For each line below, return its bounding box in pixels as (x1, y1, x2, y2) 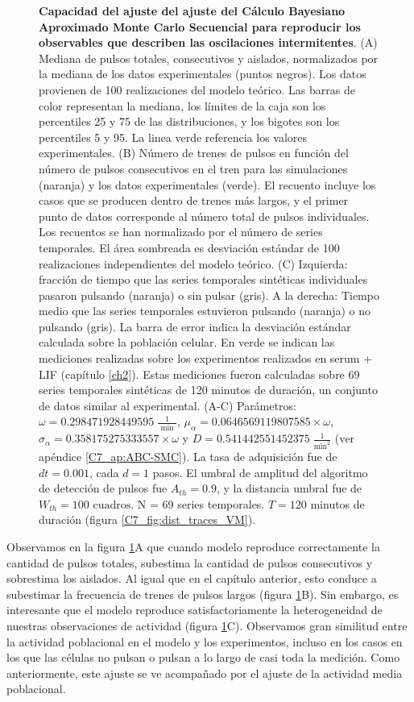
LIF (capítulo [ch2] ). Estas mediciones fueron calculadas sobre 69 (39, 365, 360, 382)
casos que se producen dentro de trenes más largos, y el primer (39, 192, 349, 209)
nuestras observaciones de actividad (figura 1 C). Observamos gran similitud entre (6, 617, 408, 634)
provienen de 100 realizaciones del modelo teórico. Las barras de (39, 81, 355, 98)
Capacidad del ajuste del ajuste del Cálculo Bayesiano (39, 2, 346, 19)
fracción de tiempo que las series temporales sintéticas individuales (39, 271, 368, 288)
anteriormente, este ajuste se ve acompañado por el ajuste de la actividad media (6, 664, 403, 681)
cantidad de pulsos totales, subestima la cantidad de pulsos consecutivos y (6, 554, 373, 571)
